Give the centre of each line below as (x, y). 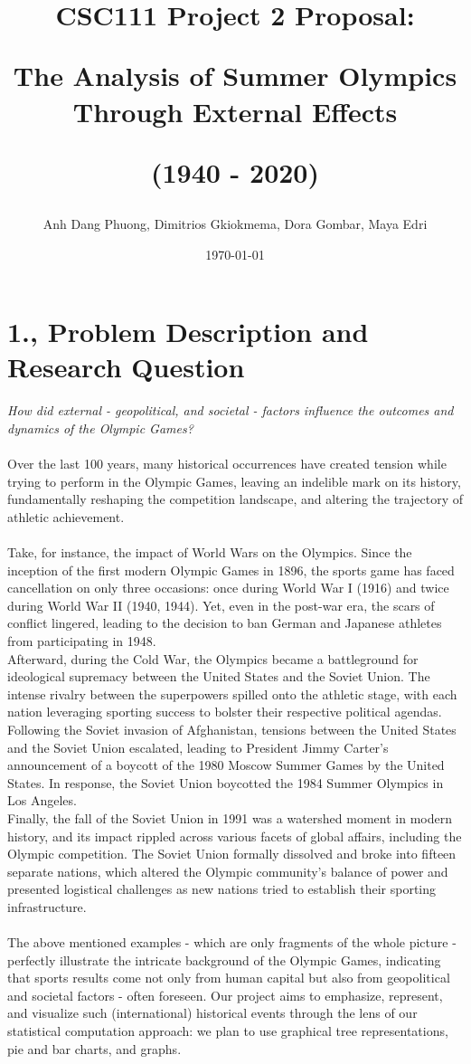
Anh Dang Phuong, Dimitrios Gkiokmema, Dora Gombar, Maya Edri (235, 223)
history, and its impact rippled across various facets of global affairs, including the (235, 836)
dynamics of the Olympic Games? (100, 427)
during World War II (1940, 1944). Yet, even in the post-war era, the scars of (221, 605)
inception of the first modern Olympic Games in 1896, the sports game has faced (231, 570)
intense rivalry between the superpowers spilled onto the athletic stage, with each (232, 693)
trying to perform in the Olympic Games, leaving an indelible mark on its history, (234, 481)
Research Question (126, 367)
